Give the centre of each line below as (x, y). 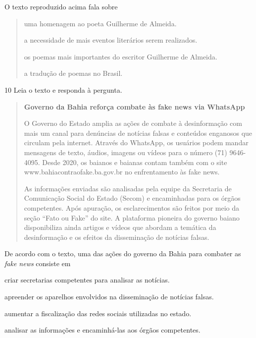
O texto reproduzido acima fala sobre (61, 6)
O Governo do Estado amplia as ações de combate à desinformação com (133, 123)
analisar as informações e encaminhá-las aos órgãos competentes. (102, 330)
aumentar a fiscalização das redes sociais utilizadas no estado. (98, 313)
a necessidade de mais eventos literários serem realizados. (111, 40)
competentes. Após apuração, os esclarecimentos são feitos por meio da (131, 207)
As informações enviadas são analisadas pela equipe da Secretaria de (128, 188)
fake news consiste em (38, 263)
